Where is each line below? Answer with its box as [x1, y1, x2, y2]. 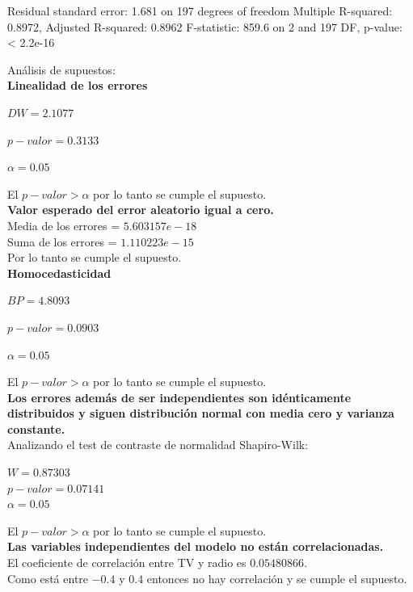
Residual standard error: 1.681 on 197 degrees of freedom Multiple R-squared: [7, 2, 393, 19]
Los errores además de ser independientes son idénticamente [7, 388, 352, 405]
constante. [7, 420, 65, 437]
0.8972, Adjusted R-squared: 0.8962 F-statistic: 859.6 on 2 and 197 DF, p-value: [7, 18, 402, 35]
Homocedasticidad [7, 264, 112, 281]
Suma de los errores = [7, 233, 117, 250]
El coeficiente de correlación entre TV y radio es [7, 554, 247, 571]
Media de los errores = [7, 216, 120, 233]
